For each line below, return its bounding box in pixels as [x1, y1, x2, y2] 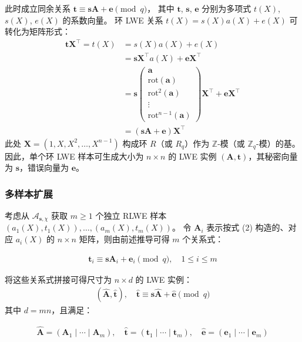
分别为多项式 [202, 2, 251, 14]
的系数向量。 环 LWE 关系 [62, 13, 163, 26]
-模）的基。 [256, 137, 300, 149]
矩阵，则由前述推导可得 [79, 233, 170, 245]
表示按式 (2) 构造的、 [206, 221, 288, 233]
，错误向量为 [19, 161, 69, 174]
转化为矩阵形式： [5, 25, 71, 38]
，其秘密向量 [248, 150, 298, 162]
